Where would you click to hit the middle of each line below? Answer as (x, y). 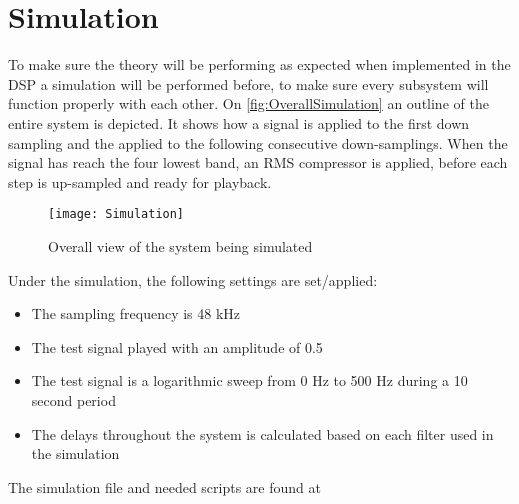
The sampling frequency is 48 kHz (136, 313)
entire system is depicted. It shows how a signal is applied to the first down (239, 122)
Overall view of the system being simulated (180, 245)
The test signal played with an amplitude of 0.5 (177, 346)
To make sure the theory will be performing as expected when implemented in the (259, 64)
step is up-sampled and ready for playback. (140, 181)
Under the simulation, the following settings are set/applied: (193, 279)
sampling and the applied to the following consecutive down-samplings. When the (258, 142)
